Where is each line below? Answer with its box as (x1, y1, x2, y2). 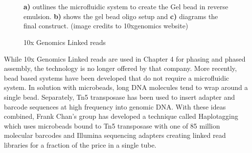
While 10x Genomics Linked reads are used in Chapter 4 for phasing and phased (4, 53, 246, 64)
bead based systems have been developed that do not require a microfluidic (4, 72, 229, 83)
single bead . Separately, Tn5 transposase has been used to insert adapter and (4, 91, 235, 102)
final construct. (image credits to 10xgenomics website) (23, 21, 188, 31)
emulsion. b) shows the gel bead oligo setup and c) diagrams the (23, 11, 218, 21)
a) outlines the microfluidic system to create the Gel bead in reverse (23, 1, 229, 12)
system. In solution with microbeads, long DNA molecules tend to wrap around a (4, 82, 248, 92)
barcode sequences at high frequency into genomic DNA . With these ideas (4, 101, 226, 111)
